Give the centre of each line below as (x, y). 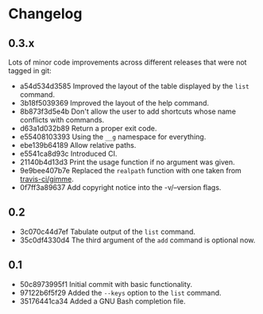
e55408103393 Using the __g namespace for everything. (113, 137)
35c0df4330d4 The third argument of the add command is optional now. (137, 240)
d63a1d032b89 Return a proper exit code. (88, 128)
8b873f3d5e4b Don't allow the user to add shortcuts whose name (128, 111)
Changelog (45, 14)
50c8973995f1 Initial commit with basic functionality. (106, 284)
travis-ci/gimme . (46, 179)
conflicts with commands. (62, 120)
